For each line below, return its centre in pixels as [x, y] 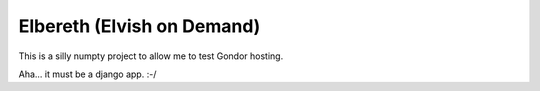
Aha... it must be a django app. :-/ [87, 74]
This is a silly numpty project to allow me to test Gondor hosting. [151, 56]
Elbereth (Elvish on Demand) [139, 26]
